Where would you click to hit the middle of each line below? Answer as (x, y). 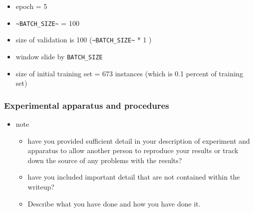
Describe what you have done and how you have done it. (114, 203)
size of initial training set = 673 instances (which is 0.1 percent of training (129, 73)
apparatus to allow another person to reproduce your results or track (133, 150)
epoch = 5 (31, 6)
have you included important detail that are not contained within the (134, 177)
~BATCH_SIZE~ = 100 (47, 23)
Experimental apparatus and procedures (87, 105)
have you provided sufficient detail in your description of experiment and (139, 140)
